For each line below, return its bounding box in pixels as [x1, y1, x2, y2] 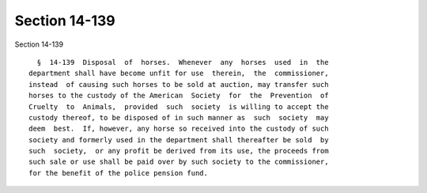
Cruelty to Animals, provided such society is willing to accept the [28, 102, 329, 111]
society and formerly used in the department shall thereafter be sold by [28, 135, 329, 144]
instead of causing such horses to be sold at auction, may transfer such [28, 80, 329, 89]
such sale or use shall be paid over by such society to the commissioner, [28, 157, 329, 166]
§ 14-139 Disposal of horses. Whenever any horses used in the [36, 58, 329, 66]
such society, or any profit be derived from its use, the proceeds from [28, 146, 329, 156]
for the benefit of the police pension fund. [28, 168, 209, 177]
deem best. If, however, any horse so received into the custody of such [28, 124, 329, 134]
